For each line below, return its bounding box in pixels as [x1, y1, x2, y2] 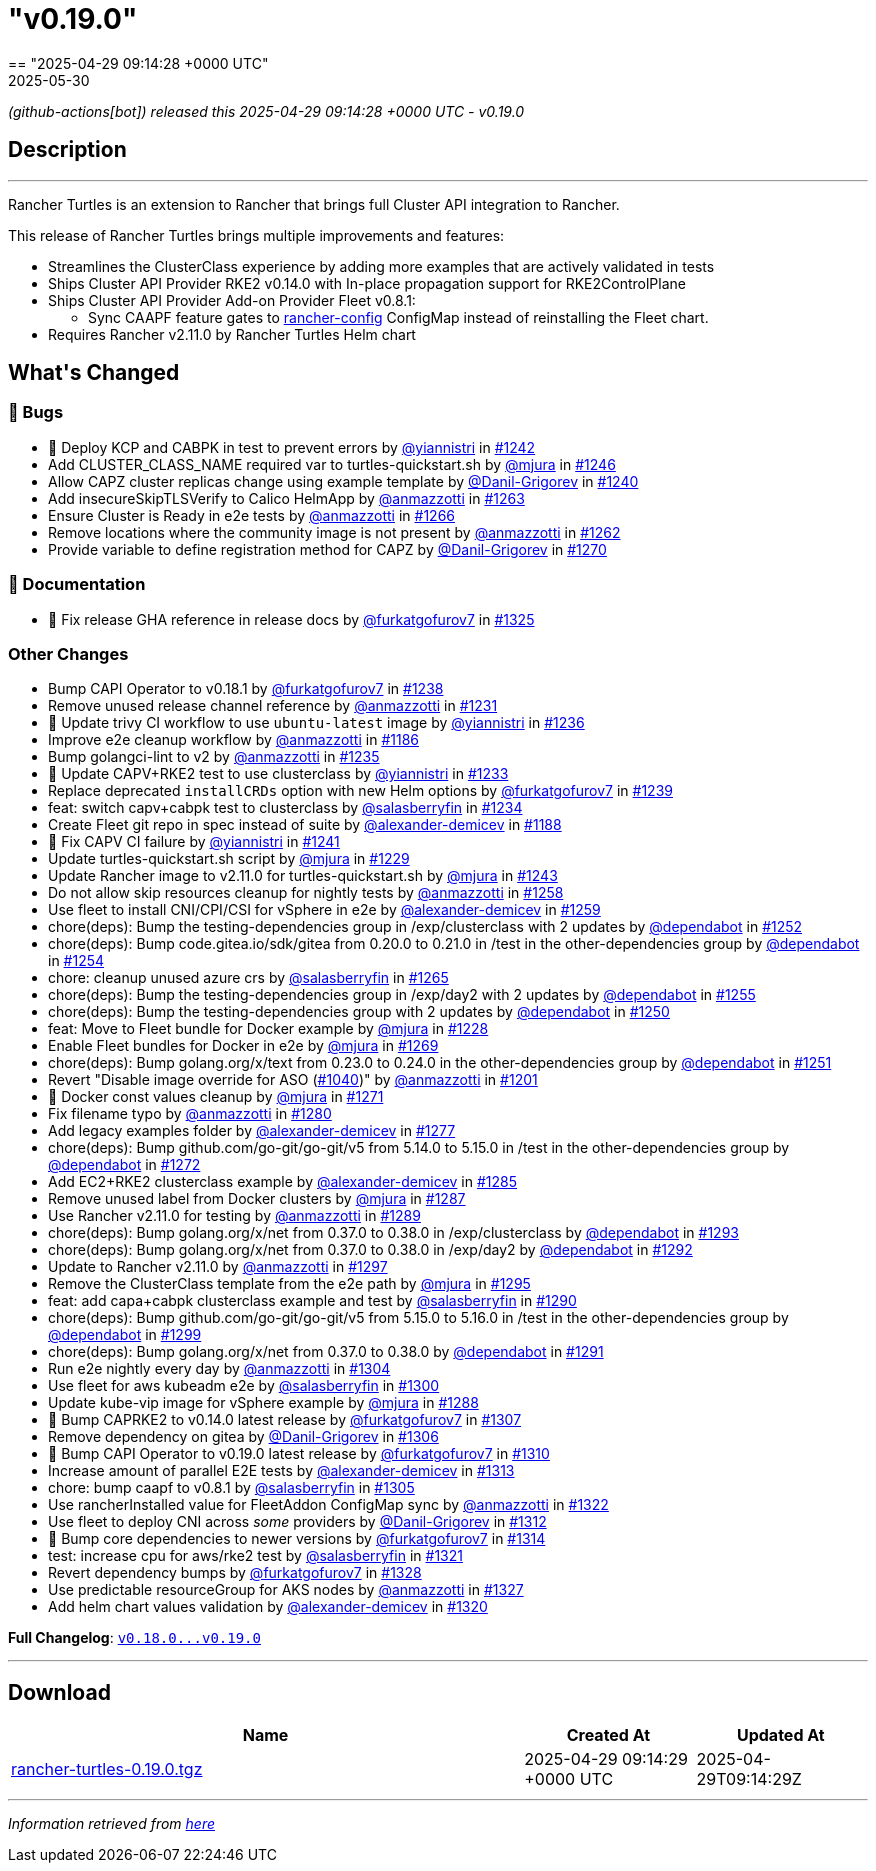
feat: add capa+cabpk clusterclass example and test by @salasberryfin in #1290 [48, 1292, 577, 1310]
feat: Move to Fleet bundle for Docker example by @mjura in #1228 [48, 1020, 489, 1038]
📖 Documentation [8, 574, 146, 595]
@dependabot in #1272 [48, 1156, 201, 1174]
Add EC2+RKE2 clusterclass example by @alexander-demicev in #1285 [48, 1173, 518, 1191]
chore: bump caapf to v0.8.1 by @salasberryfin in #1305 [48, 1479, 415, 1497]
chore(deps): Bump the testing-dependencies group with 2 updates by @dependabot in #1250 [48, 1003, 670, 1021]
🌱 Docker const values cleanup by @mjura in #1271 [48, 1088, 384, 1106]
